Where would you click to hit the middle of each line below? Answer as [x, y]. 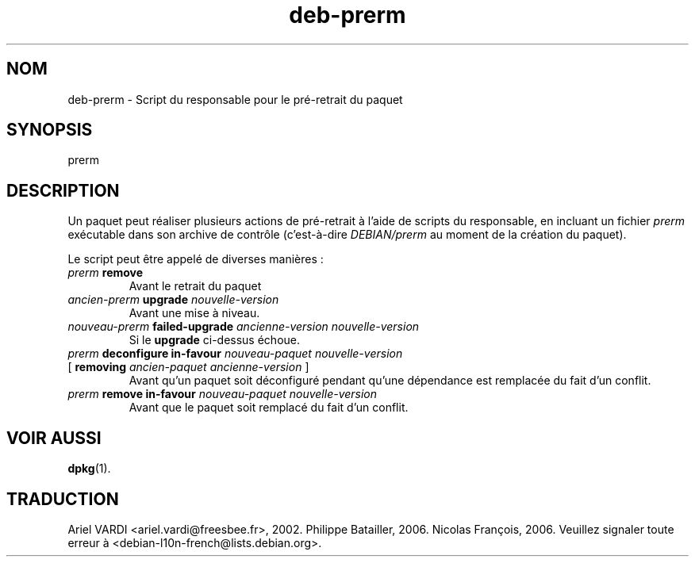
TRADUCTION [63, 499]
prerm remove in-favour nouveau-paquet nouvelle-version [223, 394]
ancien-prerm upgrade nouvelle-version [173, 300]
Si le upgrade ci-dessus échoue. [215, 340]
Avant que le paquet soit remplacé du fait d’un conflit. [269, 408]
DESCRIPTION [63, 190]
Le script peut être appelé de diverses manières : [196, 259]
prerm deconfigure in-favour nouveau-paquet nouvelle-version [235, 354]
